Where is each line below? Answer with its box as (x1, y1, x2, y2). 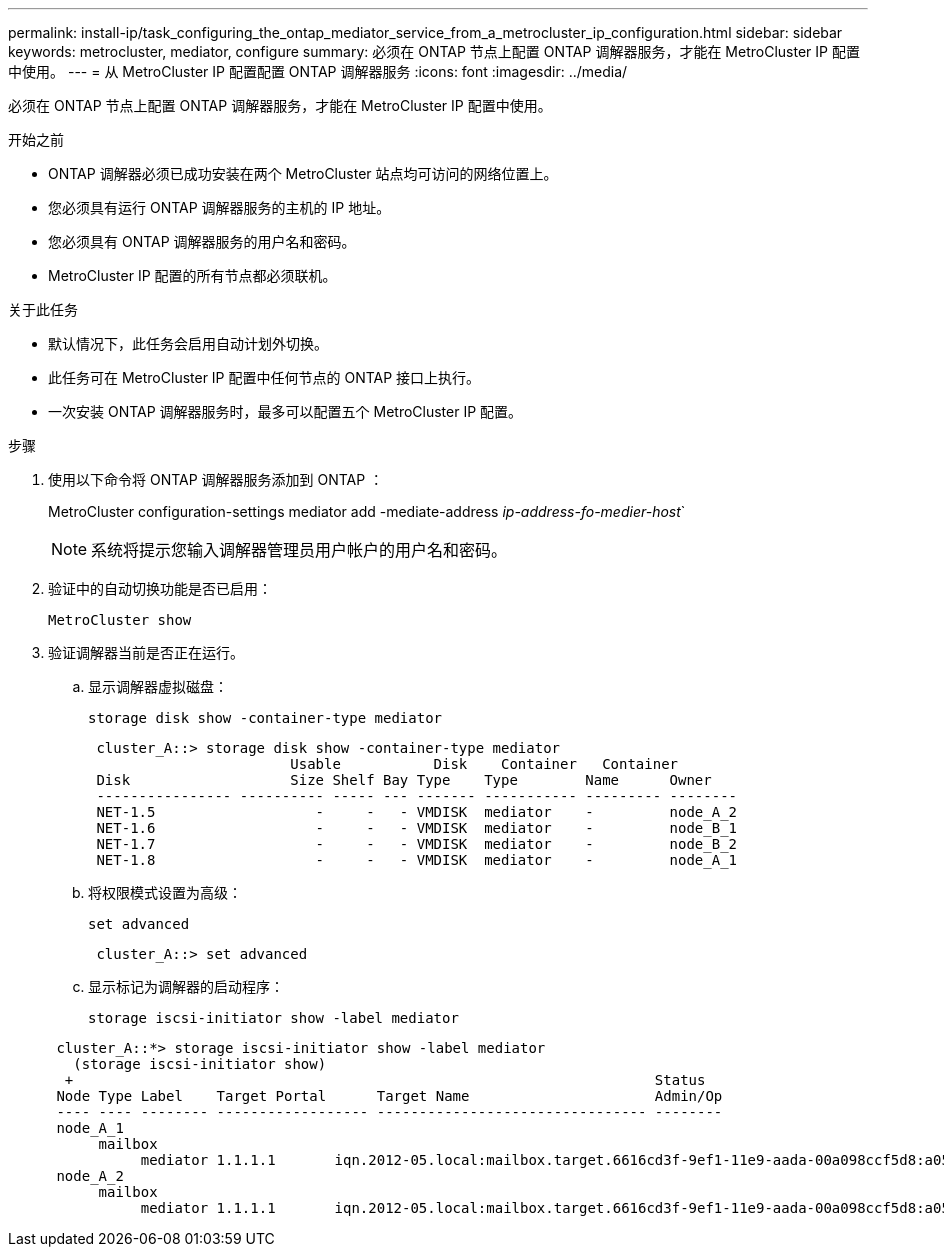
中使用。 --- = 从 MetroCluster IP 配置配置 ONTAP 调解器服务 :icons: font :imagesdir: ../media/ (8, 63, 628, 80)
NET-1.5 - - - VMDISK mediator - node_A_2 (96, 804, 738, 820)
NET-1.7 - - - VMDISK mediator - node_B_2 (96, 836, 738, 852)
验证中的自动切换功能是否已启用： (48, 580, 272, 597)
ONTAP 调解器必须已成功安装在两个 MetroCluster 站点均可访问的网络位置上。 (48, 165, 558, 182)
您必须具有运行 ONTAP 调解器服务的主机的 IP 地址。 (48, 199, 391, 216)
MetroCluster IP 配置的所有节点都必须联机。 (48, 267, 337, 284)
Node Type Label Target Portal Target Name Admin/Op (56, 1088, 723, 1104)
